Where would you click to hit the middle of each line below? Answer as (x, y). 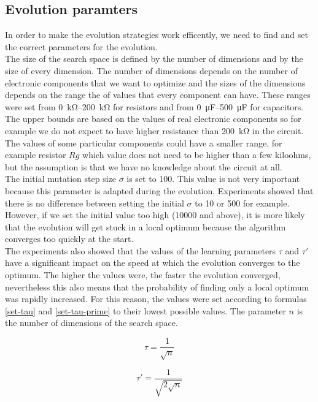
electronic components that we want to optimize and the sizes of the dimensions (155, 82)
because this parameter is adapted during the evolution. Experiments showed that (159, 190)
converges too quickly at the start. (69, 239)
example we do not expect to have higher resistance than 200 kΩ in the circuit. (154, 130)
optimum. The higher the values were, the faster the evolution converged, (143, 275)
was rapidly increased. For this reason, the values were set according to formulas (156, 299)
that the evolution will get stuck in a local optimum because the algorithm (145, 226)
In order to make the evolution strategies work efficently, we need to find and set (157, 35)
